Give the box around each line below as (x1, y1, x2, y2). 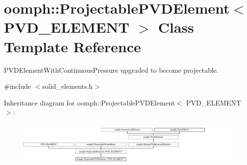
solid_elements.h (42, 81, 93, 91)
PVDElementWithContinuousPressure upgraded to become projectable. (4, 64, 219, 75)
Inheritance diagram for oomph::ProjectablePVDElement (4, 97, 175, 107)
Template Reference (4, 36, 141, 56)
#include (4, 81, 31, 91)
